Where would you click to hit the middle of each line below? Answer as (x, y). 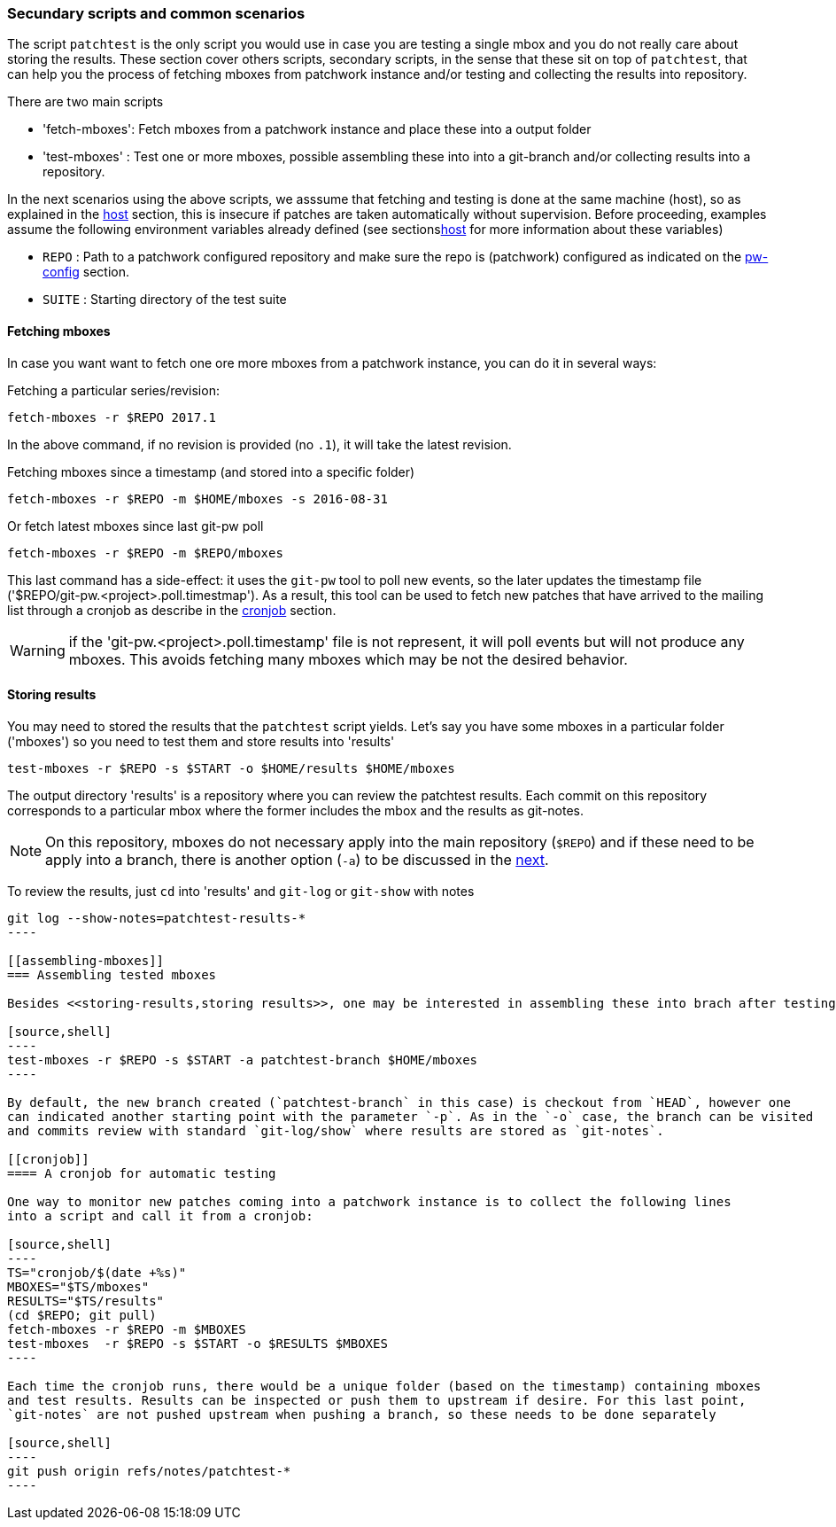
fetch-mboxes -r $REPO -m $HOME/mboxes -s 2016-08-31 (197, 499)
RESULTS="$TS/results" (86, 1301)
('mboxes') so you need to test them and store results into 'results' (201, 741)
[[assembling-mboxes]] (86, 960)
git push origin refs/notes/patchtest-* (149, 1471)
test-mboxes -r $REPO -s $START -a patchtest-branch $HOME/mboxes (243, 1060)
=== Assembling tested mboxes (112, 974)
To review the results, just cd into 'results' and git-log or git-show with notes (241, 891)
